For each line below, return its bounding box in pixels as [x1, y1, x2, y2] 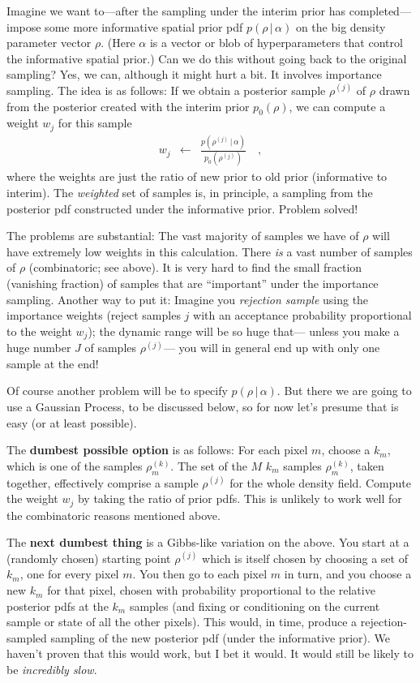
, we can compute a [289, 97, 386, 114]
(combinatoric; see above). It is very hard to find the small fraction [28, 259, 362, 276]
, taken [349, 457, 384, 474]
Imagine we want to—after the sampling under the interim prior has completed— [6, 2, 411, 19]
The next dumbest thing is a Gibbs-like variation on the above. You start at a [6, 534, 409, 551]
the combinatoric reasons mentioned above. [6, 506, 221, 523]
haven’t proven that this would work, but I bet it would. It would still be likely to [6, 645, 414, 662]
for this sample [58, 114, 132, 131]
